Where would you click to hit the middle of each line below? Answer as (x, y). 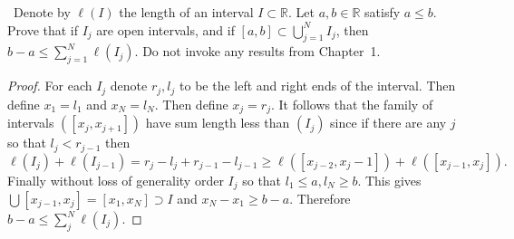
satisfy (383, 12)
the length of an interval (186, 12)
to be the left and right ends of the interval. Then (318, 86)
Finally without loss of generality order (116, 180)
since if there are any (388, 123)
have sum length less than (218, 123)
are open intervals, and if (165, 29)
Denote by (42, 12)
